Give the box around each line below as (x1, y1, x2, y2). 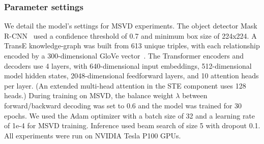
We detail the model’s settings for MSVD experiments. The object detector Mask (4, 20, 257, 31)
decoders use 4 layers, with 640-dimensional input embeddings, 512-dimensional (4, 60, 252, 71)
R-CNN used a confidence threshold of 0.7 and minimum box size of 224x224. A (4, 30, 257, 41)
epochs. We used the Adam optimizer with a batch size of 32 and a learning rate (4, 110, 255, 121)
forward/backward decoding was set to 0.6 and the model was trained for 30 (4, 100, 242, 110)
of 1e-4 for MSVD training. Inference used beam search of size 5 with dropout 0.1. (4, 120, 260, 131)
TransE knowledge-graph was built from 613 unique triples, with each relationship (4, 40, 260, 51)
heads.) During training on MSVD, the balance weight (4, 90, 173, 101)
